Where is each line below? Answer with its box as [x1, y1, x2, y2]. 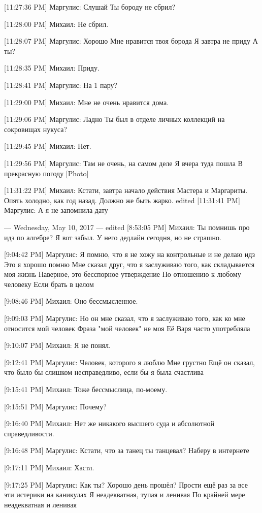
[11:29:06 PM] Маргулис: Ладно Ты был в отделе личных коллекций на [4, 114, 225, 124]
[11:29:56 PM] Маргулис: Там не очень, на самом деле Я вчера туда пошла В [4, 157, 243, 168]
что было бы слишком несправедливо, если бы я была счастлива [4, 367, 204, 377]
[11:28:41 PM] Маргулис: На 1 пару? [4, 79, 118, 90]
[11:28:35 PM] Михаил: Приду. [4, 62, 100, 73]
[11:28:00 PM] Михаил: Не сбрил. [4, 18, 109, 29]
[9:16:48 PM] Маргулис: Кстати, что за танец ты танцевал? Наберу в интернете [4, 445, 249, 456]
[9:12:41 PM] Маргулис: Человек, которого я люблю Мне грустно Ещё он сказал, [4, 357, 255, 367]
